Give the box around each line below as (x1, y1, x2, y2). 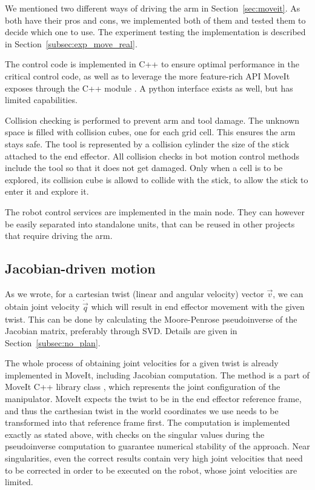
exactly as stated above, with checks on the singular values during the (5, 428, 265, 440)
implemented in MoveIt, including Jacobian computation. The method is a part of (5, 368, 310, 381)
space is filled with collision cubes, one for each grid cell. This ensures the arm (5, 126, 296, 138)
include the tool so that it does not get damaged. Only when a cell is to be (5, 161, 283, 174)
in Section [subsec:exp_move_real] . (5, 37, 138, 50)
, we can (273, 287, 303, 300)
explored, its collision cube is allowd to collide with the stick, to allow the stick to (5, 173, 308, 186)
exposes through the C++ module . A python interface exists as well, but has (5, 81, 293, 94)
